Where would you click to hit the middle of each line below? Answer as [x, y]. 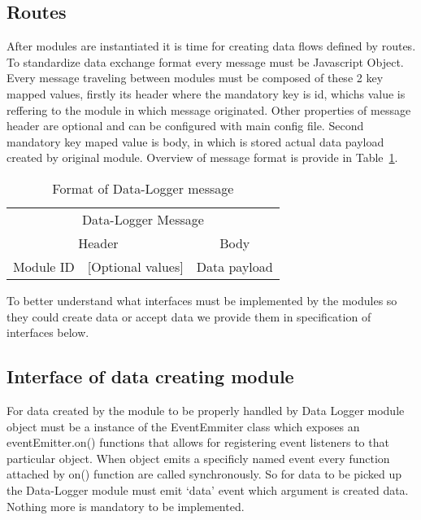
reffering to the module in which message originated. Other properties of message [209, 109]
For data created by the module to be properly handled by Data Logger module [206, 410]
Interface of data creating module [150, 376]
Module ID [44, 266]
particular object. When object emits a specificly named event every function [198, 458]
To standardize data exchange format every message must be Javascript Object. [205, 61]
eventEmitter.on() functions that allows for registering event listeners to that [198, 442]
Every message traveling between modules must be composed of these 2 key [195, 78]
